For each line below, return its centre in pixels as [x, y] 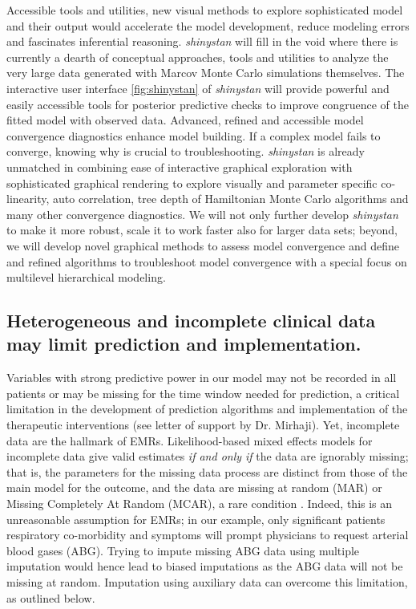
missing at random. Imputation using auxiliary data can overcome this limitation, [207, 582]
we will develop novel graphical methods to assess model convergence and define [203, 245]
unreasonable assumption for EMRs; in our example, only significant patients [196, 519]
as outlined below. [51, 597]
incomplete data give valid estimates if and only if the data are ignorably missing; [208, 456]
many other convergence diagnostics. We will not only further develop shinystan [202, 214]
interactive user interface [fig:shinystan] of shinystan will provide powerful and [198, 88]
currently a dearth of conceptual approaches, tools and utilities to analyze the [198, 57]
